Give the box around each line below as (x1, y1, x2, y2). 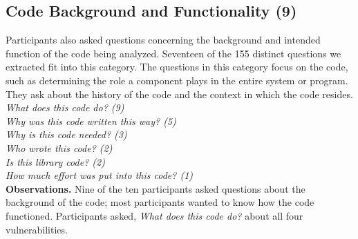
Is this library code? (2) (6, 154, 105, 169)
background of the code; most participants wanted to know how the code (6, 195, 314, 209)
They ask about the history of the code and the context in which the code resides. (6, 86, 353, 101)
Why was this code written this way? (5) (6, 113, 176, 128)
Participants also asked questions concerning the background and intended (6, 32, 321, 47)
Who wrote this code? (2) (6, 140, 113, 155)
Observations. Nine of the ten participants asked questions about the (6, 181, 305, 195)
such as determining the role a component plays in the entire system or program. (6, 73, 348, 87)
